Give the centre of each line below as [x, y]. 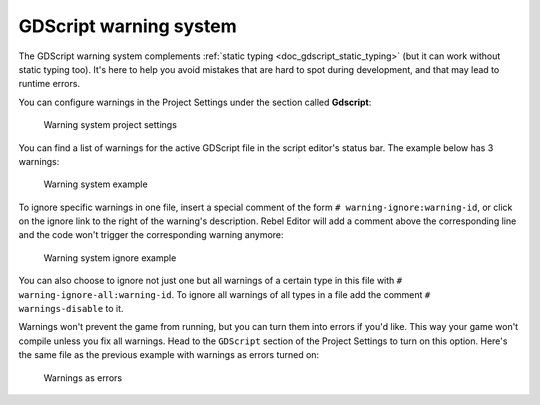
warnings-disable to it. [71, 309]
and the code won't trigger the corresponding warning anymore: [151, 235]
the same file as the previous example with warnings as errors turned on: [169, 355]
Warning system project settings [110, 125]
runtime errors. [49, 84]
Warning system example [96, 184]
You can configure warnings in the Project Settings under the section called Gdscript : [195, 102]
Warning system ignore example [110, 257]
